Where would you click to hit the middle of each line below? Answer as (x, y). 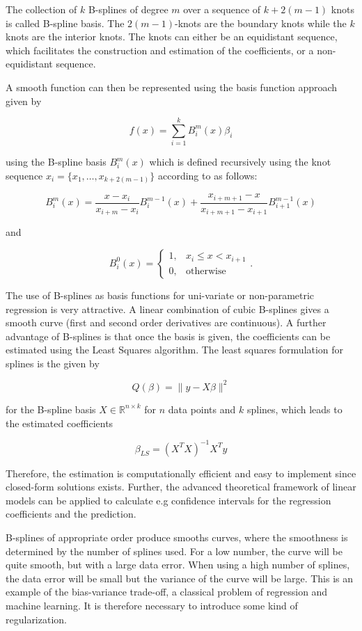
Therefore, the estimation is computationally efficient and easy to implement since (181, 473)
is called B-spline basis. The (65, 23)
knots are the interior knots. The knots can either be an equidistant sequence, (172, 37)
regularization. (36, 619)
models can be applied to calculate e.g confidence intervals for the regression (168, 500)
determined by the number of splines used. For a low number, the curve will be (174, 551)
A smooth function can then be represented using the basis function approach (172, 87)
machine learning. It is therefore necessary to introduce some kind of (152, 606)
